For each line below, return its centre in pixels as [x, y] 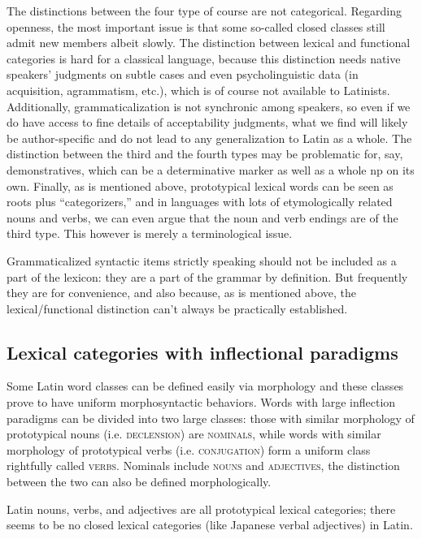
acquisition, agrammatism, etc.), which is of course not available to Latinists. [198, 90]
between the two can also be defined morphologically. [139, 482]
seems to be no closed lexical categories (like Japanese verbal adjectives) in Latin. [210, 525]
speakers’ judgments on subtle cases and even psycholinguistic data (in [183, 74]
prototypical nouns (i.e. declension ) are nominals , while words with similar [194, 434]
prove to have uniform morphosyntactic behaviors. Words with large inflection [201, 402]
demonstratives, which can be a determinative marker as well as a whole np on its [211, 169]
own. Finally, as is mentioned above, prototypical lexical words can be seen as [200, 185]
